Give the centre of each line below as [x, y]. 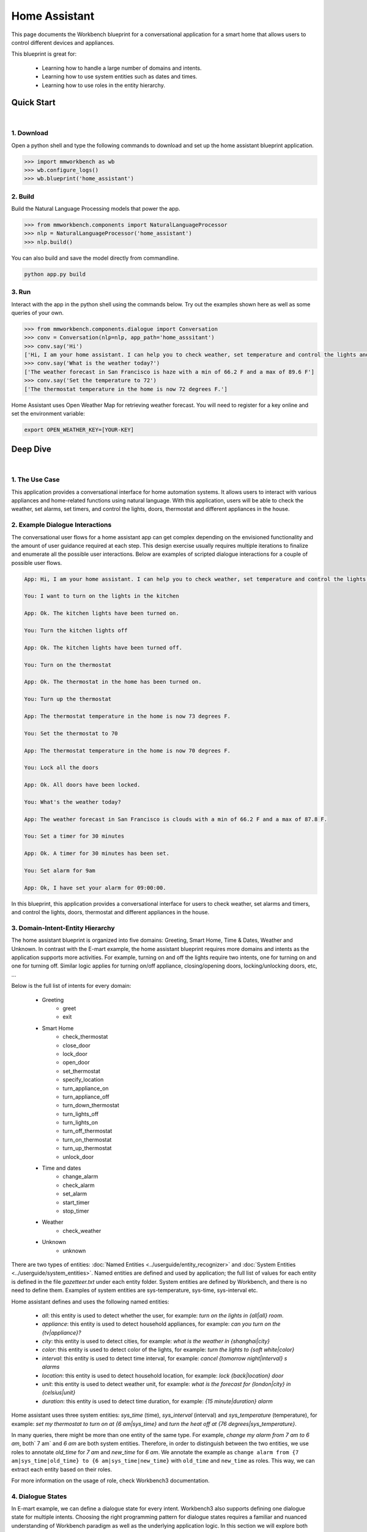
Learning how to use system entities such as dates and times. [120, 77]
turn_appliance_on [86, 1088]
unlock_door [78, 1157]
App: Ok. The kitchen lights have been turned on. [102, 613]
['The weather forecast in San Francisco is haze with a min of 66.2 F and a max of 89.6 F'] [169, 372]
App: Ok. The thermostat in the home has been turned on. [113, 682]
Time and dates [61, 1168]
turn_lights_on [80, 1123]
